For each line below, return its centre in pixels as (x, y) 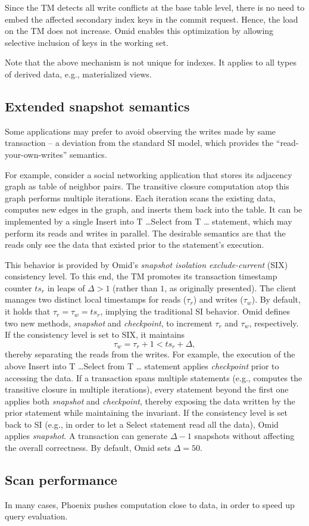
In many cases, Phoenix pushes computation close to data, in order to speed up (150, 504)
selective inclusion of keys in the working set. (87, 42)
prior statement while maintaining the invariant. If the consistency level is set (146, 413)
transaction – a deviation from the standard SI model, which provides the (139, 143)
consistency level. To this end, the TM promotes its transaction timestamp (141, 276)
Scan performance (61, 480)
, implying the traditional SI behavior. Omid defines (195, 311)
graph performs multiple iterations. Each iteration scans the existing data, (140, 197)
